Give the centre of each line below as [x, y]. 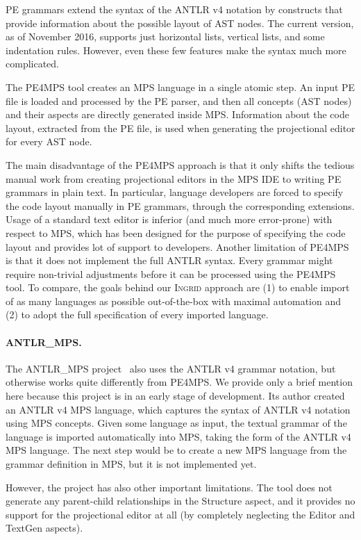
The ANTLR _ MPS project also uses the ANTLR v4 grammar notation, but [171, 368]
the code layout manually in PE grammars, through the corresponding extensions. [180, 205]
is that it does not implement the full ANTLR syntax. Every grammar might [169, 260]
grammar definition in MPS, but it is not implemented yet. [131, 464]
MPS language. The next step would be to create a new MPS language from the [176, 450]
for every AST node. [49, 141]
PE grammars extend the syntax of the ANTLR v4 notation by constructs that [174, 9]
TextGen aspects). [44, 528]
